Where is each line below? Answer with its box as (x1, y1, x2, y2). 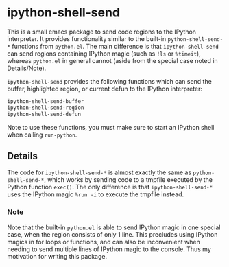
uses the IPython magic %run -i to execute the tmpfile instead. (7, 190, 184, 198)
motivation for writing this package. (7, 252, 108, 260)
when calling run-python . (7, 130, 77, 139)
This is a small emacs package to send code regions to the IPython (7, 27, 197, 36)
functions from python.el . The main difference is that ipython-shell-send (12, 42, 219, 50)
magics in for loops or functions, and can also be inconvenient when (7, 237, 200, 246)
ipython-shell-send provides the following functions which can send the (7, 77, 213, 85)
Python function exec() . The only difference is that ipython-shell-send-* (7, 183, 213, 191)
